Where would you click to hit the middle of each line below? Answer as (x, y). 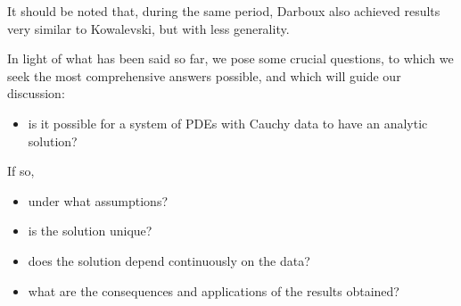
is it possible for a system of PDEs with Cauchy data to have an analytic (228, 123)
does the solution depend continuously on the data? (169, 260)
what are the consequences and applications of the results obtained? (214, 290)
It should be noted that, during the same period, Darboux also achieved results (224, 11)
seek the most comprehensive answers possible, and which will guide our (204, 75)
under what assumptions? (98, 200)
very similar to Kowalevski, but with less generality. (148, 28)
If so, (21, 171)
